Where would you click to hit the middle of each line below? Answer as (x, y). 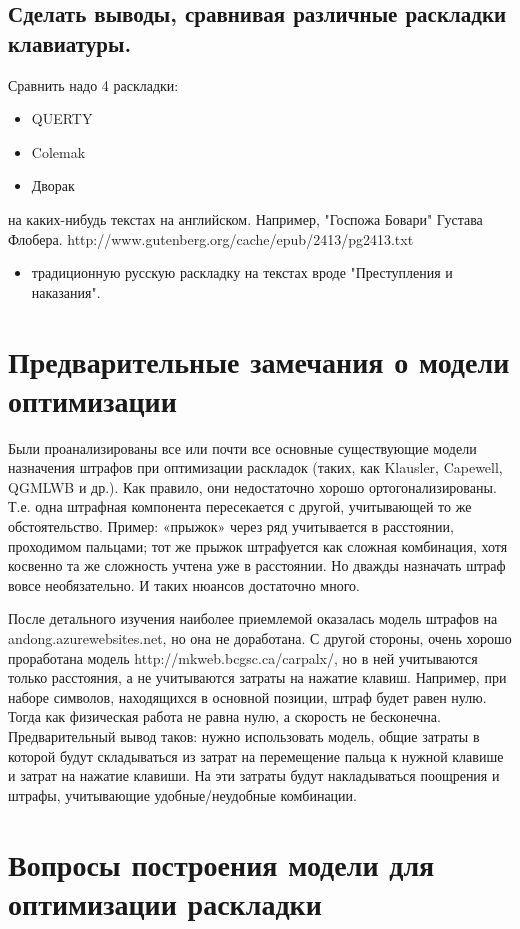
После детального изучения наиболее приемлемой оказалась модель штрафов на (253, 618)
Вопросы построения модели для (221, 863)
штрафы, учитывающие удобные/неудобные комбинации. (182, 794)
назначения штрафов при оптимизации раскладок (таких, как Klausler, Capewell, (255, 467)
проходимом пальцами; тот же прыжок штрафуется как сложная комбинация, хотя (258, 545)
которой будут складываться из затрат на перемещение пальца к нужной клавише (256, 755)
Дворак (53, 185)
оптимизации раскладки (165, 902)
